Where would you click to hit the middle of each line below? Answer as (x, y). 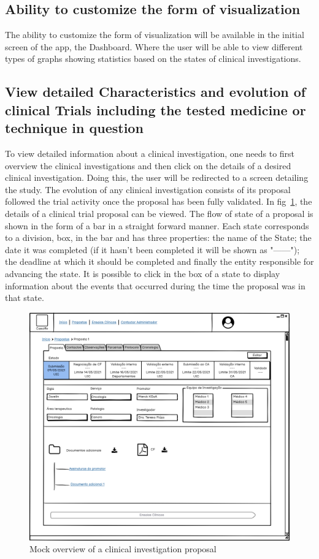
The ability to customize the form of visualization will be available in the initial (155, 35)
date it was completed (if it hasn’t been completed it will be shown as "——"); (152, 249)
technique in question (74, 128)
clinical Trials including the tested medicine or (156, 109)
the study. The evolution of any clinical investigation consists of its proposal (148, 189)
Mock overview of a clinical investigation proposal (123, 549)
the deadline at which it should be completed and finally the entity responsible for (159, 261)
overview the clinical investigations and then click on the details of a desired (148, 165)
